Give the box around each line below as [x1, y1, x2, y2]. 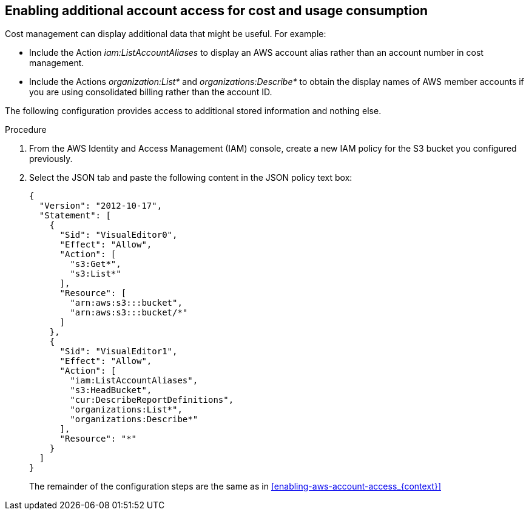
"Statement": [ [39, 210, 111, 221]
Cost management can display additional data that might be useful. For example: [5, 29, 326, 39]
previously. [29, 153, 73, 164]
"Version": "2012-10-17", [39, 201, 163, 211]
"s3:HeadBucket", [70, 385, 152, 396]
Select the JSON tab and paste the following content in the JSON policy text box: [29, 172, 352, 183]
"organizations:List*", [70, 405, 183, 415]
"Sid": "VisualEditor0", [59, 230, 178, 240]
